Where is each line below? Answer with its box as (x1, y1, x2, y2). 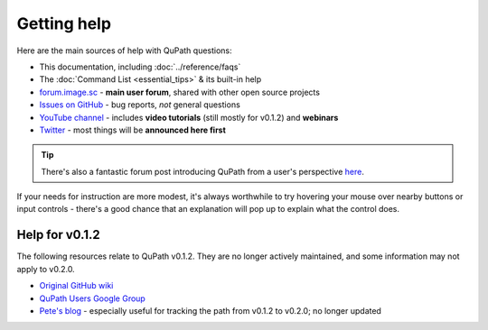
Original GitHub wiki (39, 280, 114, 291)
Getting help (16, 14, 112, 33)
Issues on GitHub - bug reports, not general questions (39, 99, 241, 110)
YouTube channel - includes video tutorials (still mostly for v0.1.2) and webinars (39, 112, 339, 123)
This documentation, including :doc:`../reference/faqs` (39, 61, 241, 72)
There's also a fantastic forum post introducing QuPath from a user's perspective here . (41, 166, 365, 177)
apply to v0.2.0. (16, 263, 76, 274)
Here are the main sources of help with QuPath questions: (16, 45, 232, 56)
